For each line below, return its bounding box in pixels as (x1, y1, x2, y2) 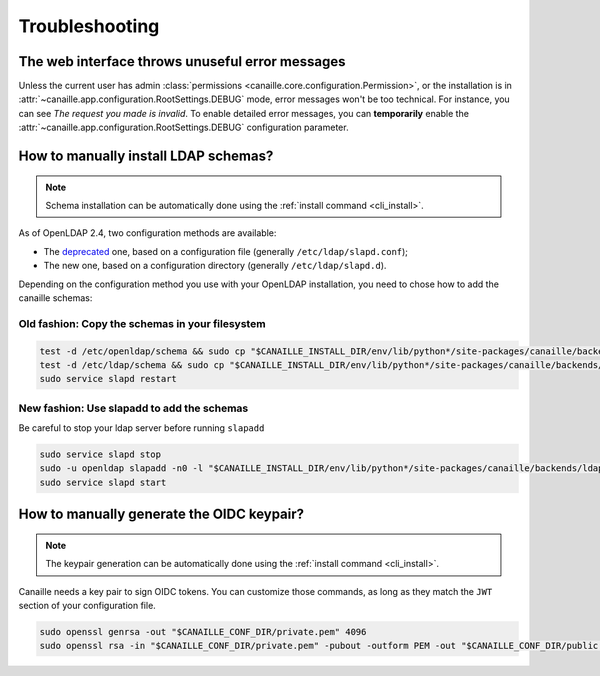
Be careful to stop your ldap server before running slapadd (18, 422, 265, 434)
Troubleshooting (18, 15, 160, 37)
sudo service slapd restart (39, 373, 177, 385)
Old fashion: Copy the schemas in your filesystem (18, 316, 266, 330)
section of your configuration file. (18, 599, 157, 611)
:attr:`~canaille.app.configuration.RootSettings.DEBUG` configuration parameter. (18, 121, 349, 134)
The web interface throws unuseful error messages (18, 53, 346, 70)
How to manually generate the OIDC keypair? (18, 506, 305, 523)
